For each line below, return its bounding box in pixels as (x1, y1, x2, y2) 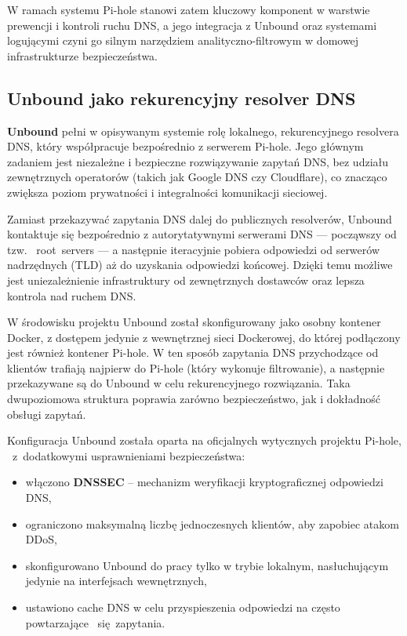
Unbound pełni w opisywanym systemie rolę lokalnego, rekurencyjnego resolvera (7, 122, 399, 139)
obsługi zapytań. (7, 405, 86, 422)
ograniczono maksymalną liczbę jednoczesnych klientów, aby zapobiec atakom (25, 515, 399, 532)
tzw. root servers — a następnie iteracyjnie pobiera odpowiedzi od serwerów (7, 241, 380, 257)
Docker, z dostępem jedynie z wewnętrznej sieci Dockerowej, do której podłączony (7, 329, 401, 345)
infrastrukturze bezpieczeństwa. (7, 47, 158, 64)
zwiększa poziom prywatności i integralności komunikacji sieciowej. (7, 184, 328, 200)
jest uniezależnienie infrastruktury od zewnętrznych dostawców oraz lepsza (7, 271, 365, 288)
